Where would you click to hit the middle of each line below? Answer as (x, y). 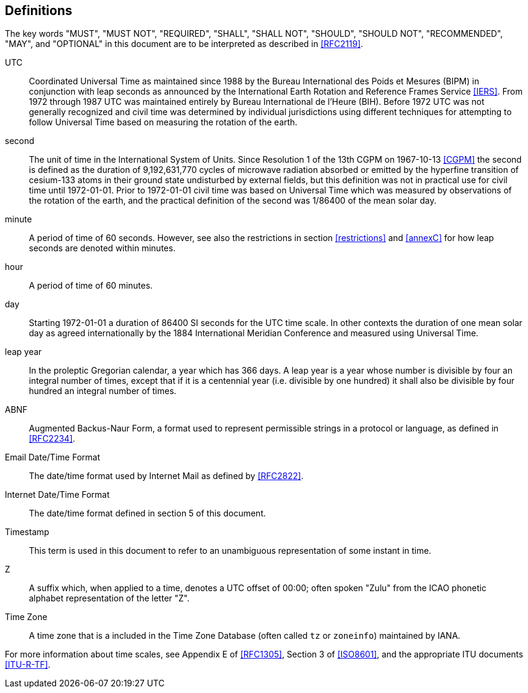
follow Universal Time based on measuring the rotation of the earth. (163, 122)
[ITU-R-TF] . (28, 665)
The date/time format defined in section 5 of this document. (147, 513)
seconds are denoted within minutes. (102, 248)
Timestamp (27, 532)
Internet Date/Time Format (57, 495)
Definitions (39, 11)
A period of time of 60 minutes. (91, 286)
